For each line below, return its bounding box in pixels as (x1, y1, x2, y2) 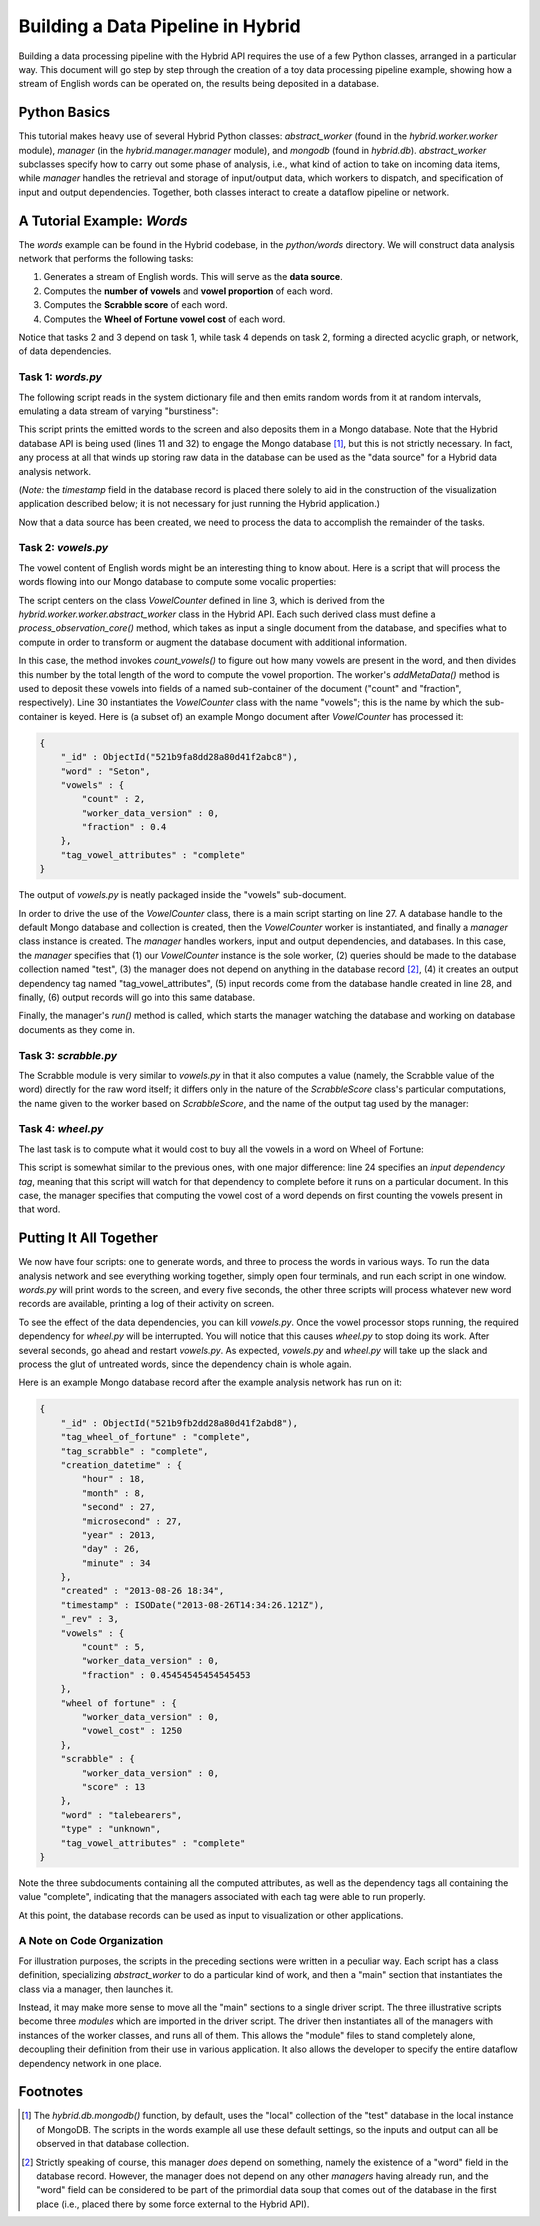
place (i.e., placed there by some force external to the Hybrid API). (36, 2198, 310, 2210)
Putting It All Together (18, 1230, 159, 1247)
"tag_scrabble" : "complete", (60, 1445, 209, 1457)
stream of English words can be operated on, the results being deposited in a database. (18, 78, 380, 90)
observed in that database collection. (36, 2138, 190, 2150)
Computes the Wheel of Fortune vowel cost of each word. (43, 313, 286, 325)
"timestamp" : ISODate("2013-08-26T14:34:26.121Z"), (60, 1599, 325, 1610)
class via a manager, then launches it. (18, 1983, 174, 1995)
